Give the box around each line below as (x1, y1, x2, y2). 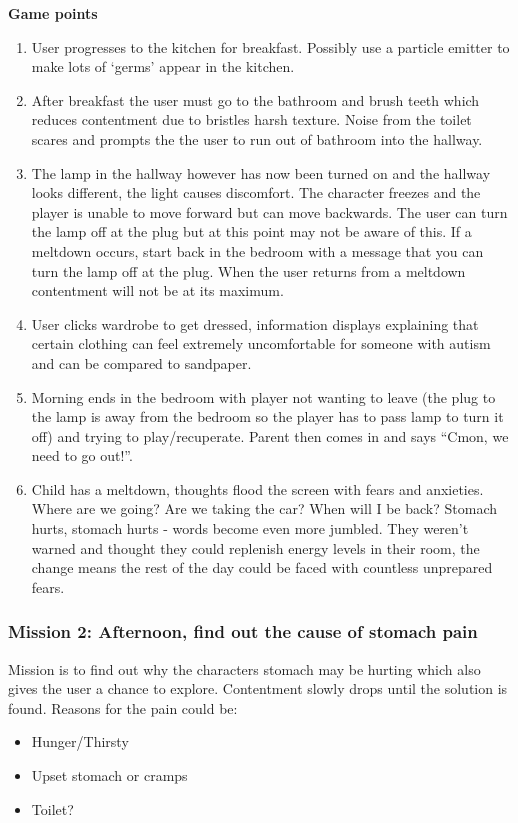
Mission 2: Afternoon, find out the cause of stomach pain (8, 619, 478, 644)
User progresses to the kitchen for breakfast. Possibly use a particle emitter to (31, 36, 510, 57)
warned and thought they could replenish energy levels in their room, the (31, 537, 480, 558)
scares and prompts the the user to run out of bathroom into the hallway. (31, 128, 483, 149)
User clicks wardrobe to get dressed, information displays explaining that (31, 313, 479, 334)
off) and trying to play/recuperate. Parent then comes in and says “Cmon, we (31, 425, 509, 446)
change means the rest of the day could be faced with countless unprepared (31, 557, 493, 578)
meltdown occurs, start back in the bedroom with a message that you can (31, 240, 484, 261)
